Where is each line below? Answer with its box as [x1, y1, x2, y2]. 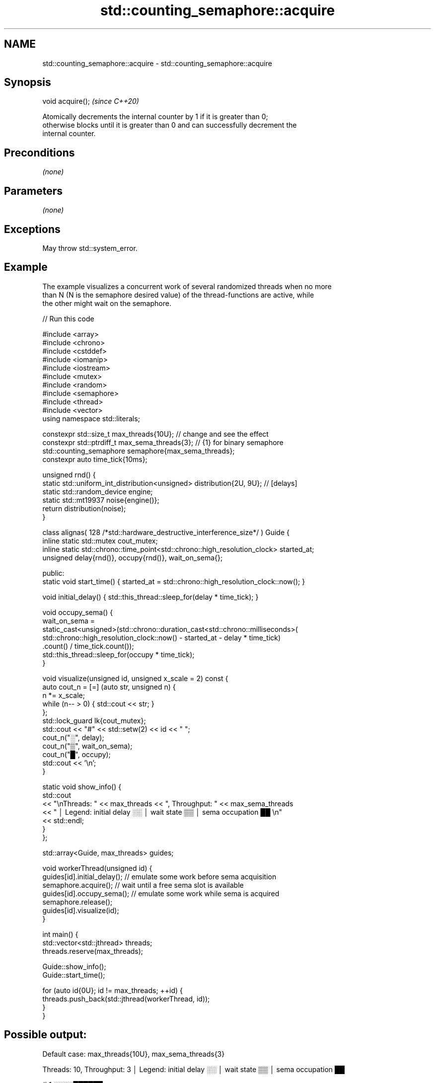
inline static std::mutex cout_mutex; [42, 536, 158, 545]
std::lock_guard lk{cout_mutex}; [42, 716, 146, 725]
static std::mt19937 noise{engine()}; [42, 495, 159, 504]
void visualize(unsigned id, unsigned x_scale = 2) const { [42, 674, 228, 683]
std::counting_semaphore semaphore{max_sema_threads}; [42, 446, 235, 455]
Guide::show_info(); [42, 962, 106, 971]
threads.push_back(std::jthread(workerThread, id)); [42, 994, 210, 1003]
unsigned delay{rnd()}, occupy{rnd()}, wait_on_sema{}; [42, 553, 223, 562]
